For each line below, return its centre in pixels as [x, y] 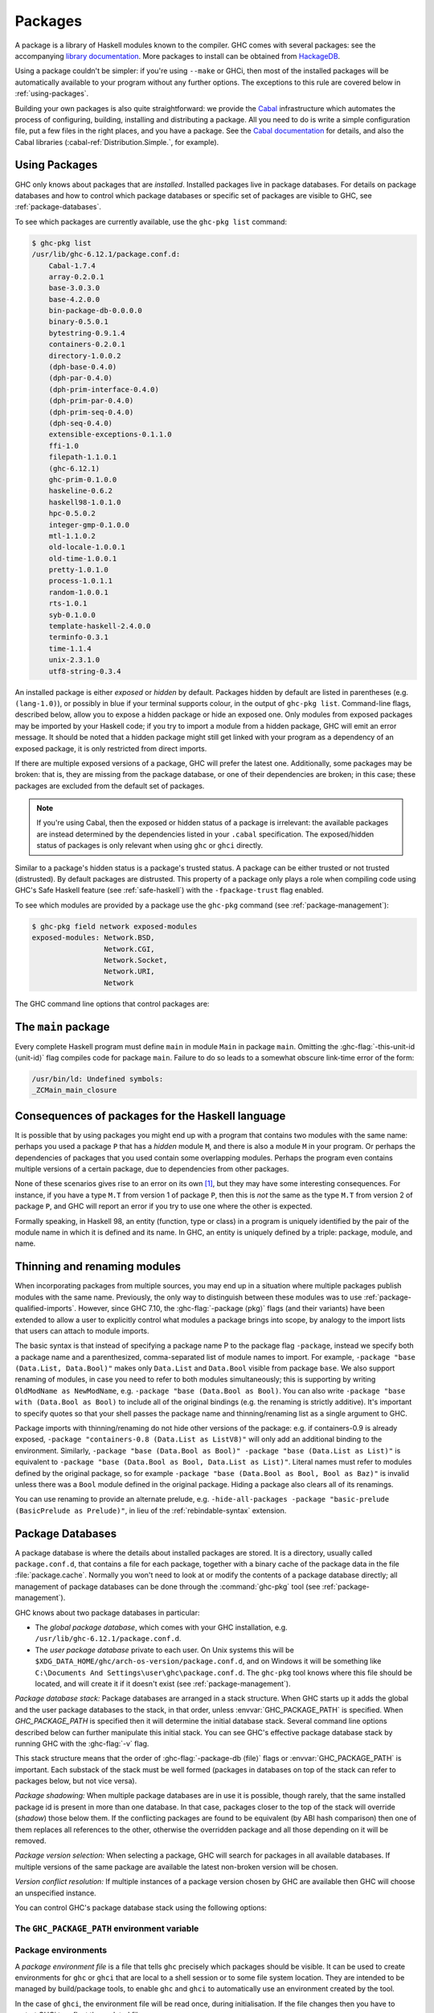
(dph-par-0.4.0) [80, 378]
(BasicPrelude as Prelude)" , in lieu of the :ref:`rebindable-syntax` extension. [151, 1511]
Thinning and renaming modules [98, 1267]
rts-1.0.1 [68, 603]
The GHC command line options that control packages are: [112, 1003]
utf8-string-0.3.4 [85, 671]
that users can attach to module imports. [82, 1331]
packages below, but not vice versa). [76, 1781]
